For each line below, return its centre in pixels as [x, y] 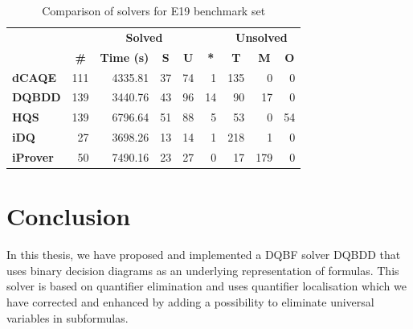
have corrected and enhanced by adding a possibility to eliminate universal [190, 301]
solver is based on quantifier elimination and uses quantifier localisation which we [206, 286]
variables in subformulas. [67, 317]
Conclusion [69, 216]
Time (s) [125, 57]
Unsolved [262, 37]
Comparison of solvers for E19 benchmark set [154, 10]
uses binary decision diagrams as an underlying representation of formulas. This [203, 270]
